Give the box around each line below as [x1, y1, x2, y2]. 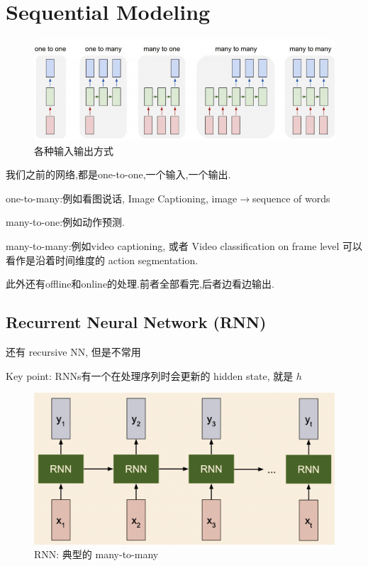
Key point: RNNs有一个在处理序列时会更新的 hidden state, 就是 [6, 368, 294, 383]
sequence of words [252, 190, 330, 205]
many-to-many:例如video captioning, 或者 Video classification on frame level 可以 [6, 239, 363, 254]
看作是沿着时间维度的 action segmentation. [6, 252, 199, 267]
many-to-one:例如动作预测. [6, 214, 125, 229]
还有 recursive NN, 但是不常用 [6, 344, 141, 359]
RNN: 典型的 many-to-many [34, 547, 159, 562]
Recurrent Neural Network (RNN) [6, 311, 267, 333]
